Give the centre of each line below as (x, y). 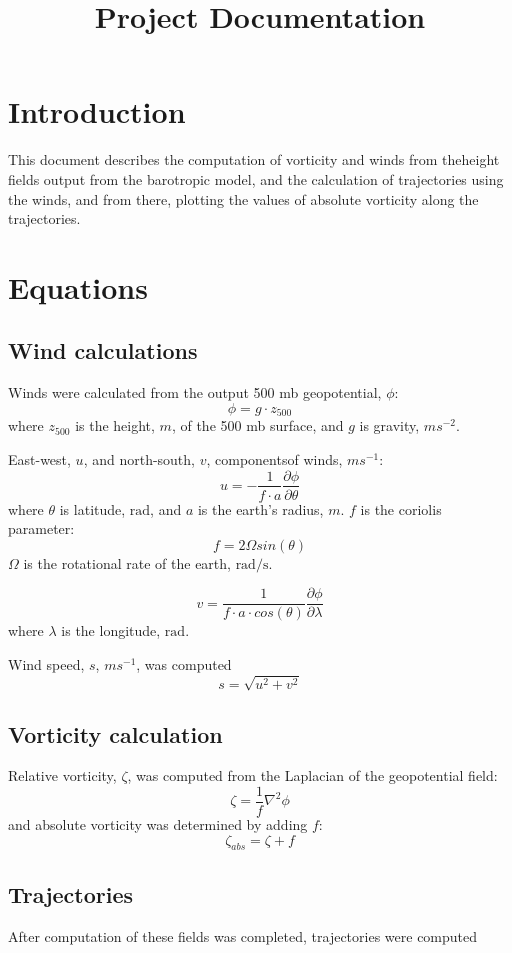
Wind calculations (103, 350)
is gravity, (389, 425)
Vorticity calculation (115, 733)
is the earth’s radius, (260, 508)
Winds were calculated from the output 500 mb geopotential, (195, 392)
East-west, (39, 458)
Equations (78, 286)
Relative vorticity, (62, 775)
